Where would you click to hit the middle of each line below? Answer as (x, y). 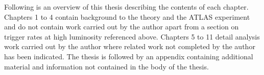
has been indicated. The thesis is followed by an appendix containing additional (129, 56)
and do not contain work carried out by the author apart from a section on (122, 27)
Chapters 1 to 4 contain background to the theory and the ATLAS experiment (127, 16)
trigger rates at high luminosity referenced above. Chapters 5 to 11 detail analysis (132, 36)
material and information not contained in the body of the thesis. (106, 66)
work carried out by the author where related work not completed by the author (130, 46)
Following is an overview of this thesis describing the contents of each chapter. (126, 7)
